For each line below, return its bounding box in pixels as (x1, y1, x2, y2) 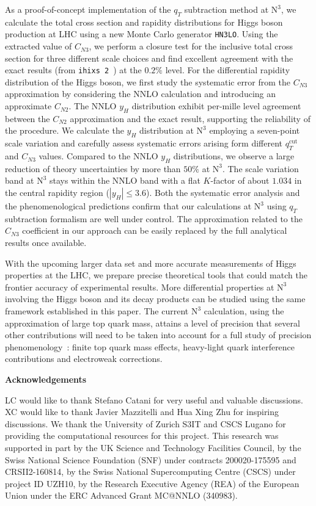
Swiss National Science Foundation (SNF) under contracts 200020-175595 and (5, 453, 296, 466)
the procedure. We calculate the (5, 124, 124, 137)
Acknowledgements (5, 372, 87, 385)
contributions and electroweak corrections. (5, 352, 163, 365)
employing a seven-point (209, 124, 300, 137)
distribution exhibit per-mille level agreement (131, 99, 301, 112)
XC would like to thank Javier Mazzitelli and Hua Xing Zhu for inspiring (5, 405, 279, 418)
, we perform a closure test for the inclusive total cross (89, 40, 293, 52)
